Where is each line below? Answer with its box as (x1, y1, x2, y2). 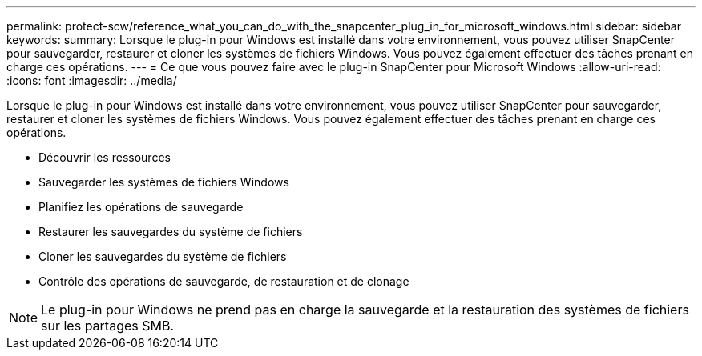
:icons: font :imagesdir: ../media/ (6, 74, 177, 87)
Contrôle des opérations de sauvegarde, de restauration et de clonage (38, 274, 409, 288)
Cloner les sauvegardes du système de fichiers (38, 250, 287, 263)
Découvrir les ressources (38, 150, 171, 164)
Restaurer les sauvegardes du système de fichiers (38, 225, 303, 238)
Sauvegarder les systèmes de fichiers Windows (38, 175, 289, 189)
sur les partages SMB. (41, 318, 175, 334)
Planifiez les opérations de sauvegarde (38, 200, 244, 214)
